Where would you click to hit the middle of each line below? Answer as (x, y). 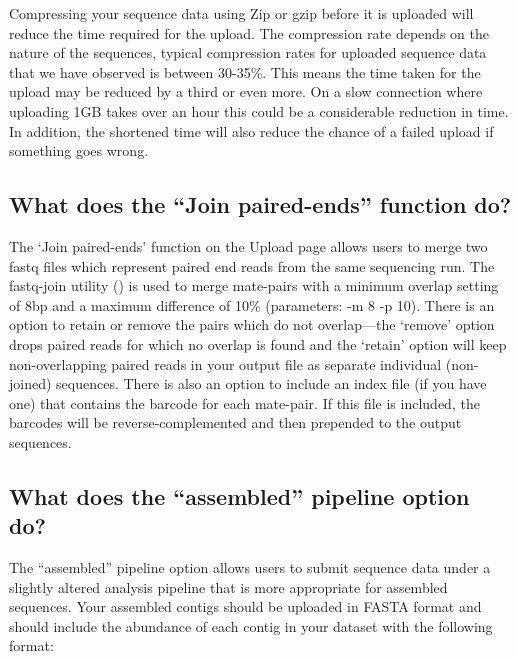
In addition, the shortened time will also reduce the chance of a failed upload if (251, 130)
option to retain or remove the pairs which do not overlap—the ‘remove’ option (252, 324)
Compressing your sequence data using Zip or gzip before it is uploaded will (241, 13)
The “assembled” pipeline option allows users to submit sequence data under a (250, 567)
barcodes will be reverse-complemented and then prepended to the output (235, 422)
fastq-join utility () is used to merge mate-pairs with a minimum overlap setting (254, 285)
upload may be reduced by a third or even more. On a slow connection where (246, 91)
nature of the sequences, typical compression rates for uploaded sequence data (248, 52)
